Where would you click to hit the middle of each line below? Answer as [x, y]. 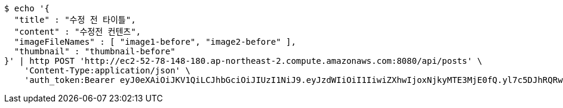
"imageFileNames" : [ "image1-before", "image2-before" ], [155, 42]
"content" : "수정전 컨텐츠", [77, 32]
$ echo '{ [27, 8]
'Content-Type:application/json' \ [107, 70]
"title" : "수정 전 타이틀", [75, 20]
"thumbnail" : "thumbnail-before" [95, 51]
